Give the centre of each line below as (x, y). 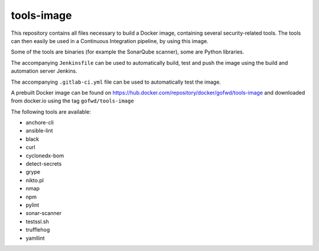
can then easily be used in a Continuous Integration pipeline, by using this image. (110, 41)
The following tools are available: (51, 111)
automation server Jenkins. (44, 71)
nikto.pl (35, 180)
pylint (32, 205)
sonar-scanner (44, 213)
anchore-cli (40, 123)
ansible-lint (39, 131)
